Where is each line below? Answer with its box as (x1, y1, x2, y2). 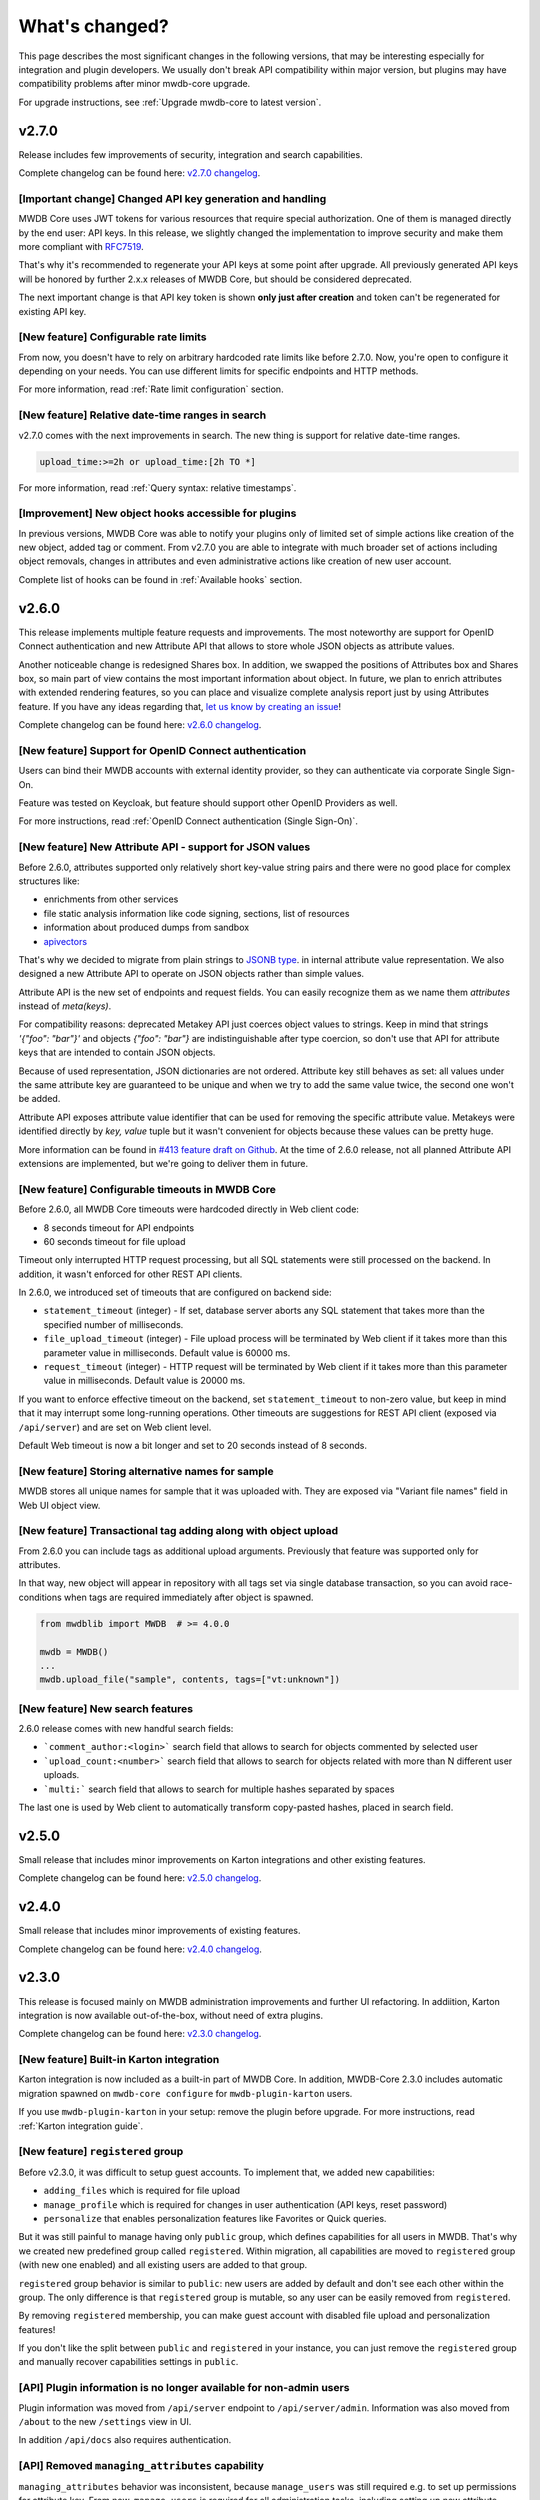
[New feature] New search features (18, 1701, 194, 1715)
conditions (18, 1591, 62, 1603)
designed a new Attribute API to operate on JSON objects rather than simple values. (18, 968, 365, 980)
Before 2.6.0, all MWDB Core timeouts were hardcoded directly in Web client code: (18, 1203, 360, 1215)
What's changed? (18, 15, 169, 37)
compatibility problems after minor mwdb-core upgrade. (18, 78, 251, 90)
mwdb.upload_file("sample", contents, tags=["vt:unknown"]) (39, 1674, 341, 1685)
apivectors (43, 935, 88, 947)
